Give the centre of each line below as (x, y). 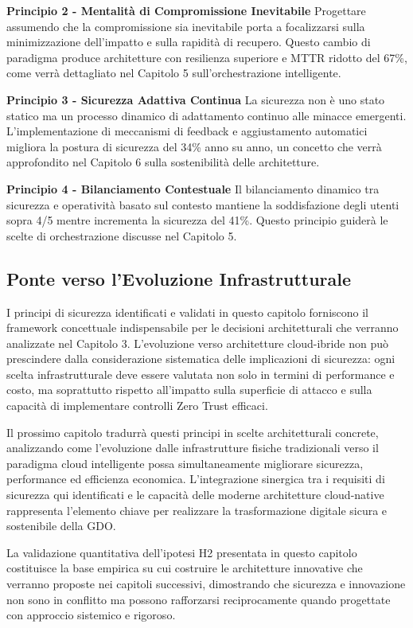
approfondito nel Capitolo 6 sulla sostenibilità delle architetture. (163, 162)
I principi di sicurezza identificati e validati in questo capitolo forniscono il (187, 312)
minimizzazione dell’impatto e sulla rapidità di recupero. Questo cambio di (189, 42)
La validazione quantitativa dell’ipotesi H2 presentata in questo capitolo (182, 552)
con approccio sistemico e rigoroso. (91, 615)
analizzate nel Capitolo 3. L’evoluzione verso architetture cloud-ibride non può (197, 343)
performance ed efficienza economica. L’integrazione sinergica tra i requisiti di (196, 479)
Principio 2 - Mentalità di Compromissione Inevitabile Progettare (186, 10)
